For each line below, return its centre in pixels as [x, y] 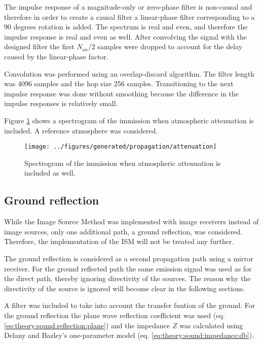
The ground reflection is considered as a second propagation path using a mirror [129, 258]
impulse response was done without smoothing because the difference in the [121, 93]
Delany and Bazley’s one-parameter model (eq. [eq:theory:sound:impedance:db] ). [129, 335]
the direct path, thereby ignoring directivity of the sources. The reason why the [127, 278]
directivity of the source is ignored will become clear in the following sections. [125, 288]
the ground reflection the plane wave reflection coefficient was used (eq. [115, 315]
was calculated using [211, 325]
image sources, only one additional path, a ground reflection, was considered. [123, 231]
